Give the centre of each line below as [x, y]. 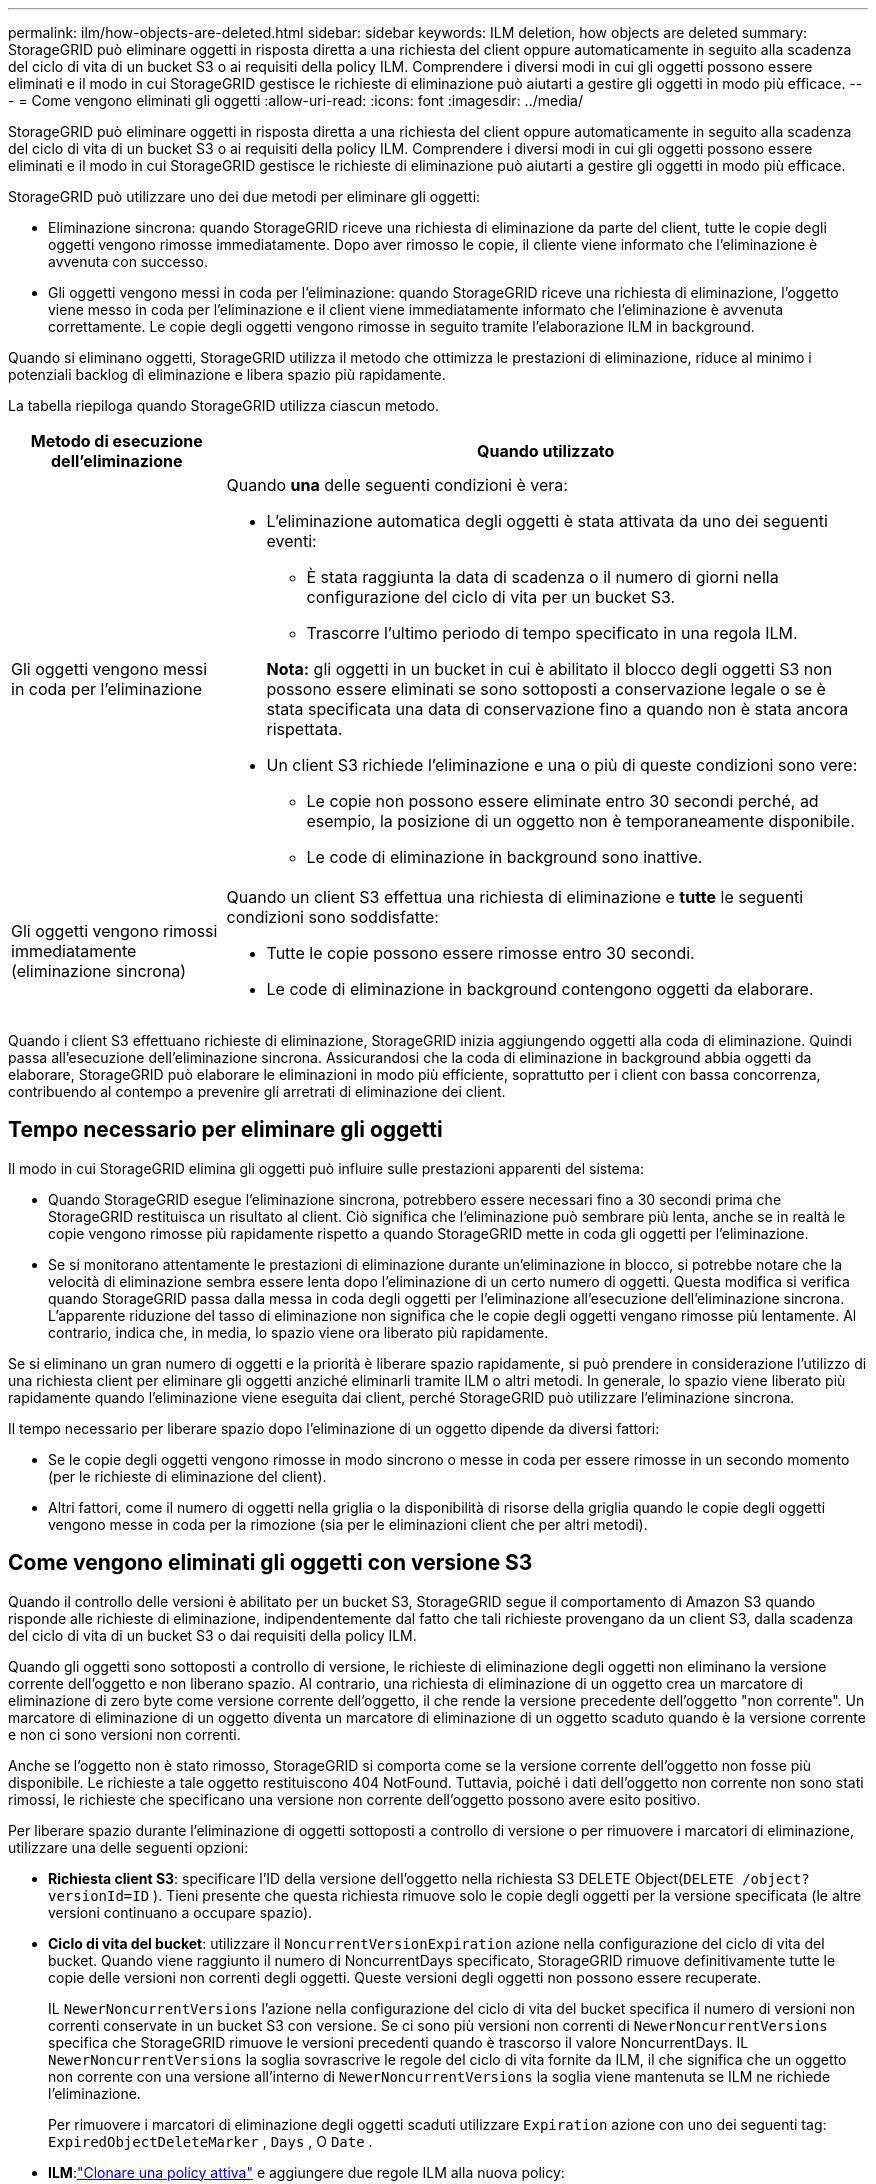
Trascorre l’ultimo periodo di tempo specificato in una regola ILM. [552, 633]
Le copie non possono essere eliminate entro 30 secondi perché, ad [562, 801]
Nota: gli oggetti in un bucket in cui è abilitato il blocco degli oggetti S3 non [549, 669]
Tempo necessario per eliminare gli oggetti [225, 1130]
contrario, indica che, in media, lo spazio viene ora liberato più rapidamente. [298, 1332]
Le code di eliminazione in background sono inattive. [504, 857]
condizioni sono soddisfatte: [332, 917]
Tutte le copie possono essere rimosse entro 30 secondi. [480, 953]
